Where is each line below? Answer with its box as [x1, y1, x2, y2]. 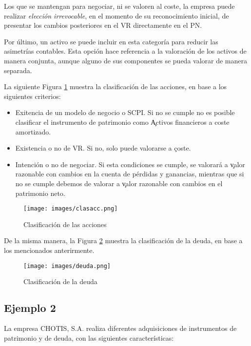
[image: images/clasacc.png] [23, 205, 118, 212]
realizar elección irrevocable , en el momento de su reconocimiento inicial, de [4, 10, 229, 20]
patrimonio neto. [15, 188, 65, 198]
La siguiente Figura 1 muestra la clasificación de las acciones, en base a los [4, 81, 227, 92]
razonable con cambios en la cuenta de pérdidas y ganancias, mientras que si [15, 169, 244, 179]
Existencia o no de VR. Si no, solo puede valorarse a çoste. [15, 143, 191, 153]
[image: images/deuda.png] [23, 262, 111, 269]
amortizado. [15, 126, 51, 136]
